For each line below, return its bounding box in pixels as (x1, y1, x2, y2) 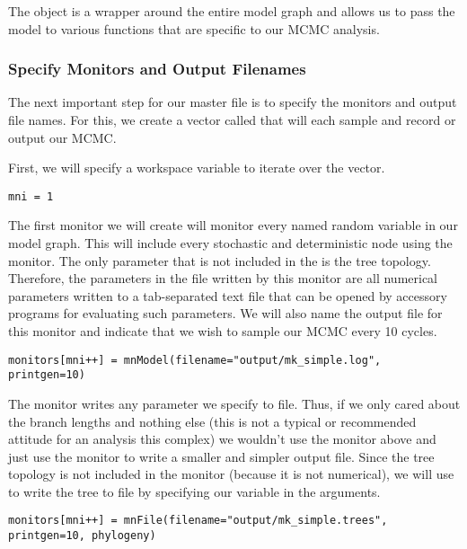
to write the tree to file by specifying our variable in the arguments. (8, 482, 381, 500)
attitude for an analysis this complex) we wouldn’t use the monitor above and (8, 429, 436, 448)
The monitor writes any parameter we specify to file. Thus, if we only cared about (8, 394, 461, 412)
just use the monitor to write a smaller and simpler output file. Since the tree (8, 447, 435, 465)
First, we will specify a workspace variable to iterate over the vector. (8, 158, 385, 177)
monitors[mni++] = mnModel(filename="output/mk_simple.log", (8, 353, 382, 367)
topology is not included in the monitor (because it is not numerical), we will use (8, 465, 454, 483)
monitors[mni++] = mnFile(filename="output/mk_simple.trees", (8, 514, 388, 527)
